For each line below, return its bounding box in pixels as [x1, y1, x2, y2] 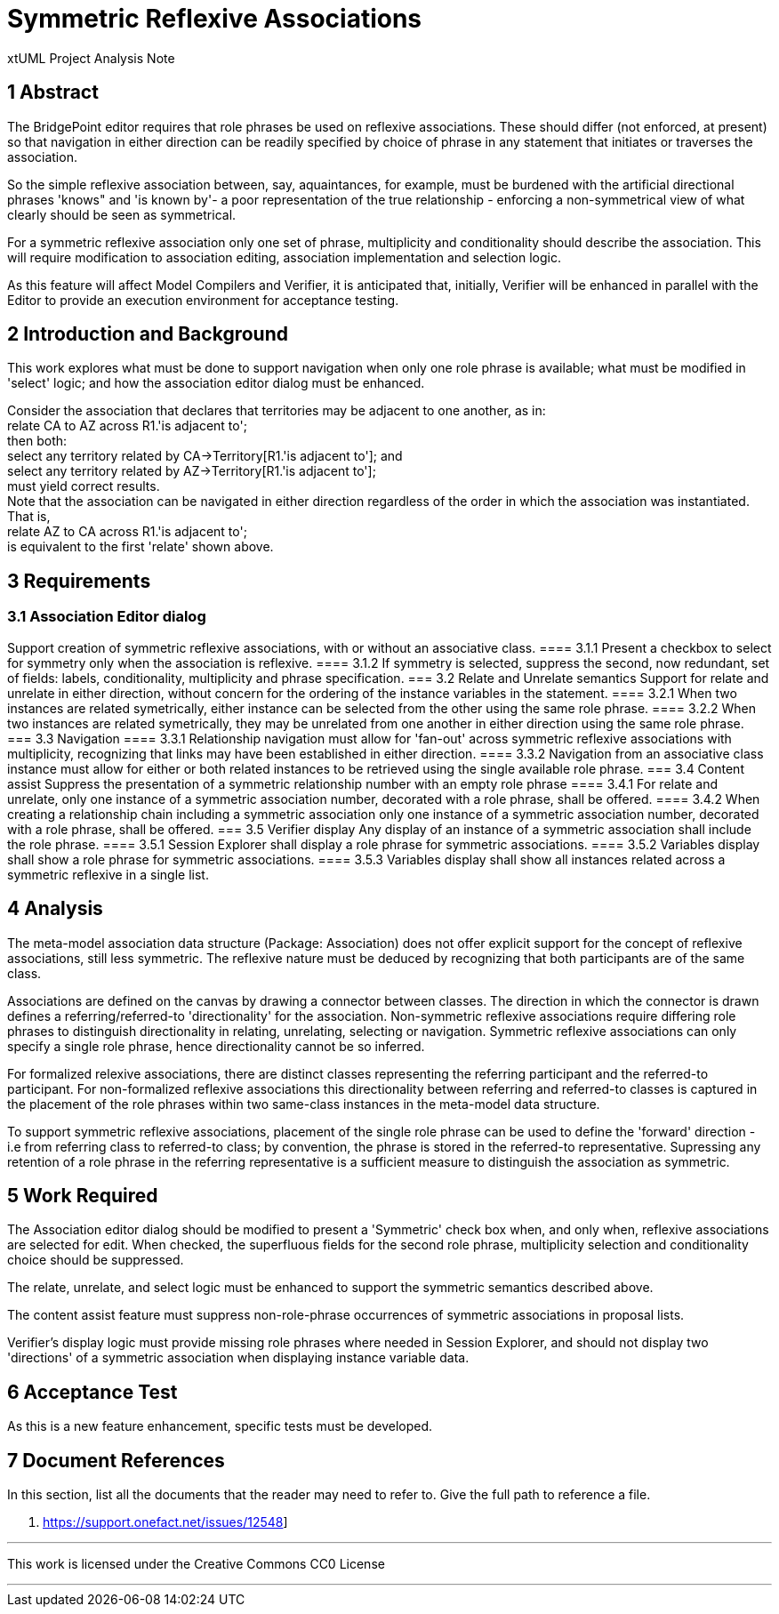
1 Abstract [7, 81, 99, 104]
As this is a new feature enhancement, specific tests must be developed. [7, 1418, 433, 1434]
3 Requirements [7, 569, 151, 592]
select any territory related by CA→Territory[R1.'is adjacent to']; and [7, 448, 403, 464]
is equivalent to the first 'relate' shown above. [7, 539, 274, 555]
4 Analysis [7, 897, 103, 920]
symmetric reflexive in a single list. [7, 866, 209, 882]
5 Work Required [7, 1184, 158, 1207]
